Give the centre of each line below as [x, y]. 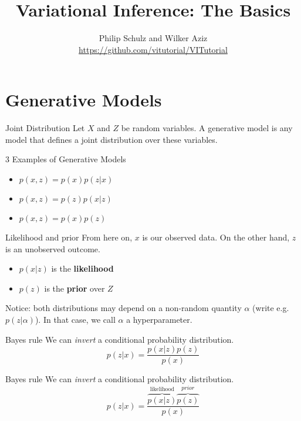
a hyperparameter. [159, 319]
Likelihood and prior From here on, [69, 237]
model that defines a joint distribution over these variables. [111, 139]
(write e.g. [271, 308]
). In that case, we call [75, 319]
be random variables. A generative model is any [207, 128]
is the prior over [75, 288]
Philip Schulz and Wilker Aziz [153, 38]
